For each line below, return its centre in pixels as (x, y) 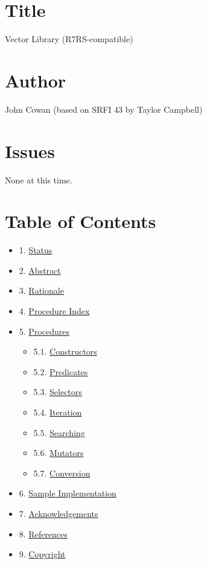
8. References (43, 534)
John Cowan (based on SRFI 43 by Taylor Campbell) (104, 109)
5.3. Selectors (58, 392)
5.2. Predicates (61, 371)
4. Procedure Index (54, 311)
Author (36, 80)
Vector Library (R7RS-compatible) (69, 39)
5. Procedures (44, 331)
